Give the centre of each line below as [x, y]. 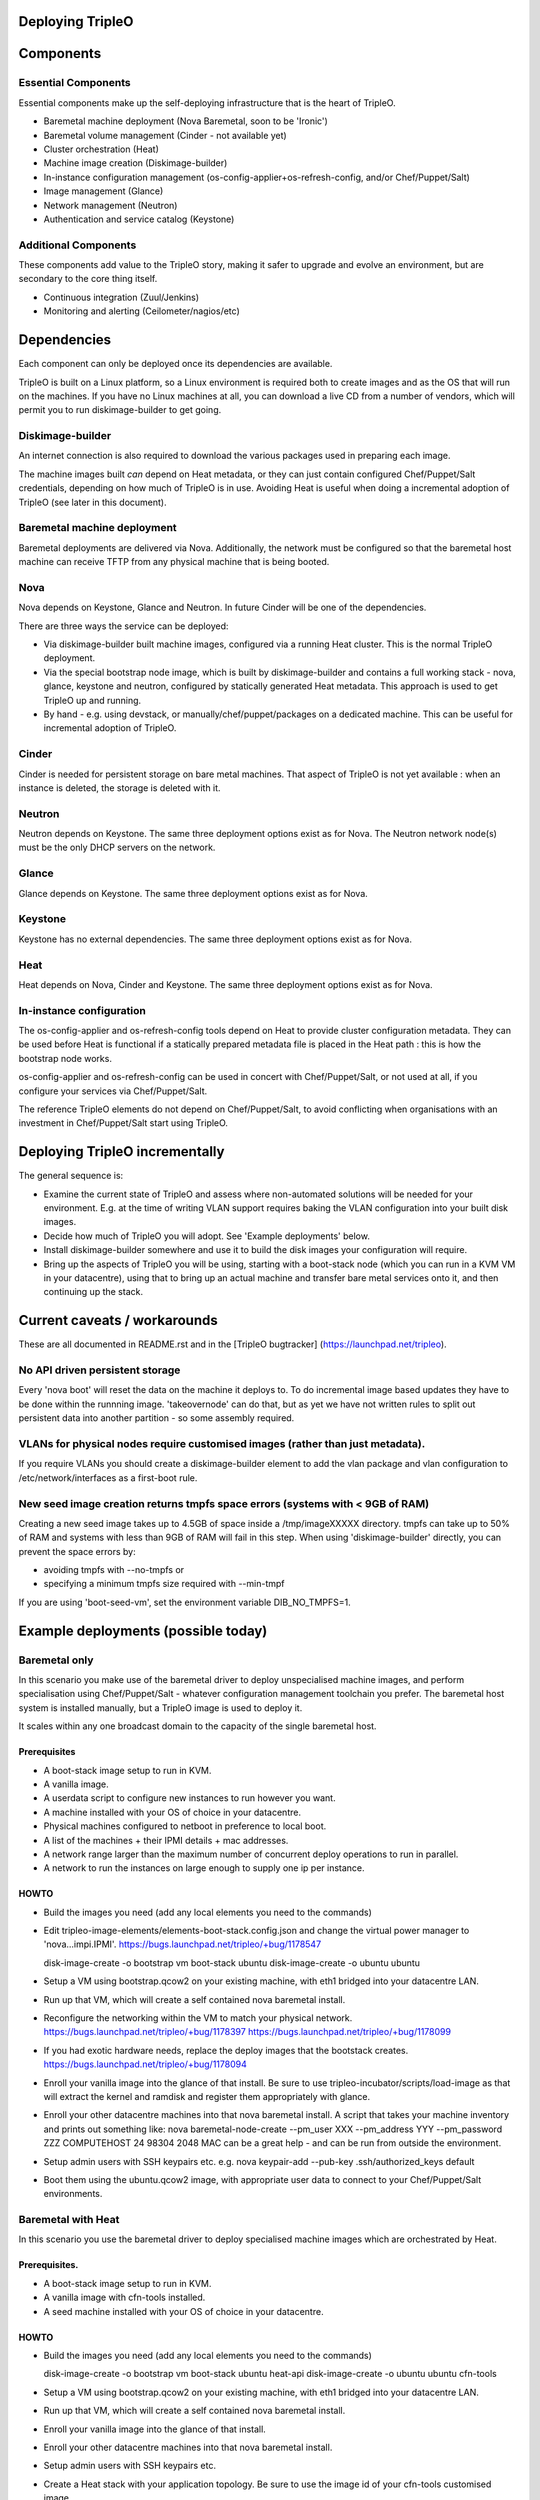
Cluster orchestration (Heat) [101, 149]
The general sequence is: [71, 1176]
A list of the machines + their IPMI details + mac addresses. [166, 1840]
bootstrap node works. [65, 1058]
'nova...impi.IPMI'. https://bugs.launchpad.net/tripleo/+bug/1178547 [182, 1944]
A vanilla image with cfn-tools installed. [124, 2297]
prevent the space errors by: [77, 1551]
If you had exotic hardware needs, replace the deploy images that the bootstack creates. [226, 2050]
